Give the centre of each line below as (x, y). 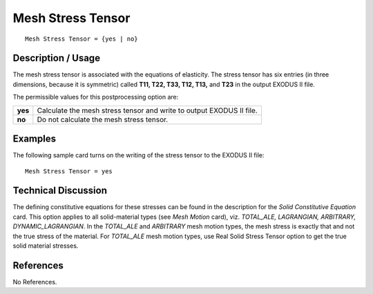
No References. (35, 282)
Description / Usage (56, 58)
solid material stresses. (46, 246)
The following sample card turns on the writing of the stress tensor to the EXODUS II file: (139, 155)
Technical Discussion (60, 191)
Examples (35, 139)
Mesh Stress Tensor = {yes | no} (82, 39)
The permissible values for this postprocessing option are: (96, 97)
